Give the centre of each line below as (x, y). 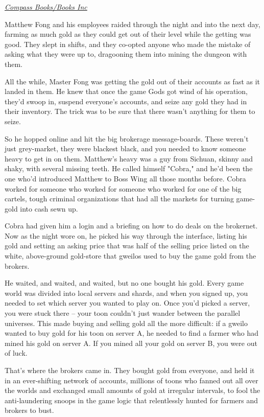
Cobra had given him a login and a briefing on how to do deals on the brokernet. (131, 226)
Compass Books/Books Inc (46, 7)
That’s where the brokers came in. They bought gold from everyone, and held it (130, 370)
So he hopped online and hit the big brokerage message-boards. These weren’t (127, 138)
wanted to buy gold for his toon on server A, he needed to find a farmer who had (131, 333)
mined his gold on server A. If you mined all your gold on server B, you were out (131, 343)
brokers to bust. (29, 410)
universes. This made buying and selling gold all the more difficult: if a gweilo (126, 323)
